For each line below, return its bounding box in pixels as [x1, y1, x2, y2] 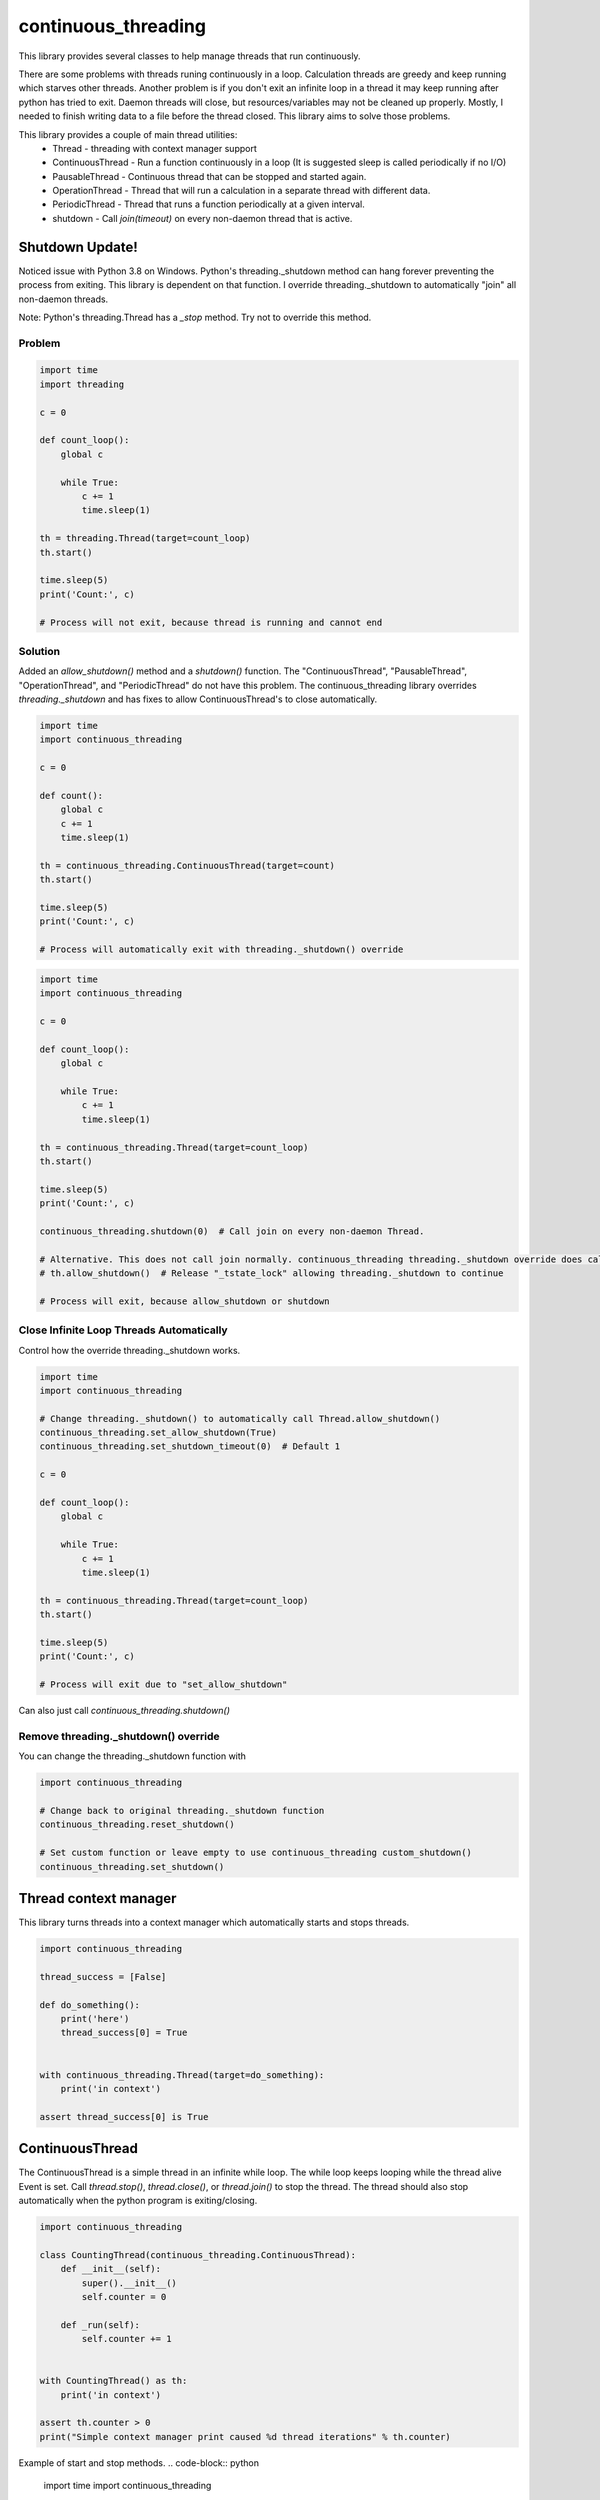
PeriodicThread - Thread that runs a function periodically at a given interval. [52, 198, 365, 210]
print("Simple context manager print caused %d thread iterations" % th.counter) [39, 2431, 452, 2442]
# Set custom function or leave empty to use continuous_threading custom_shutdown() [39, 1847, 472, 1859]
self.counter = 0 [81, 2291, 167, 2302]
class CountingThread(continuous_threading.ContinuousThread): [39, 2249, 357, 2260]
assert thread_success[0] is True [39, 2111, 209, 2122]
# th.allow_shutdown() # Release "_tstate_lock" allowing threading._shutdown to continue [39, 1268, 504, 1279]
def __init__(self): [60, 2263, 162, 2275]
